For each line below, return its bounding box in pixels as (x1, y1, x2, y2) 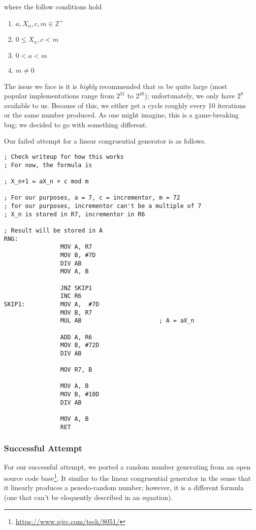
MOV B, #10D (60, 391, 99, 398)
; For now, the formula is (4, 161, 92, 169)
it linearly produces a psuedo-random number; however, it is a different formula (4, 482, 244, 493)
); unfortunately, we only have (144, 90, 235, 101)
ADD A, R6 (60, 333, 92, 341)
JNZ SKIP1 (60, 284, 92, 292)
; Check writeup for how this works (4, 153, 124, 161)
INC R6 (60, 293, 82, 300)
